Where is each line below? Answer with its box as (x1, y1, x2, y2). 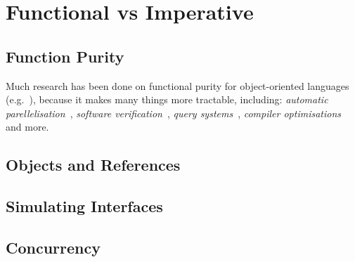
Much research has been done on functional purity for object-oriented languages (6, 78, 349, 93)
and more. (6, 119, 49, 134)
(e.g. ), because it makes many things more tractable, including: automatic (6, 92, 328, 107)
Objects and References (6, 154, 181, 176)
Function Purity (6, 45, 124, 67)
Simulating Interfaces (6, 195, 163, 217)
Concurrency (6, 236, 101, 258)
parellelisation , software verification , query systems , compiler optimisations (6, 105, 342, 120)
